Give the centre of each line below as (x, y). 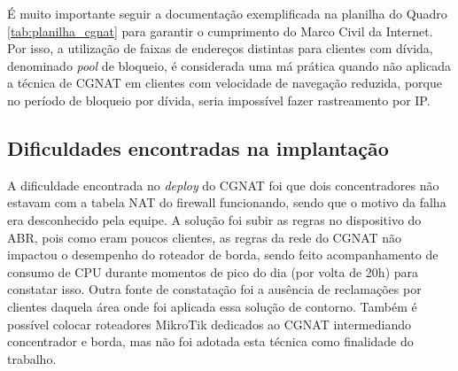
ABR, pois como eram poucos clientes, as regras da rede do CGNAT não (205, 237)
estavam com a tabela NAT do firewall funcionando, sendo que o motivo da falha (227, 202)
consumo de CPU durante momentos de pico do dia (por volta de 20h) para (213, 271)
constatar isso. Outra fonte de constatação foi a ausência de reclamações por (214, 289)
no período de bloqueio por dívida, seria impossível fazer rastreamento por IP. (219, 100)
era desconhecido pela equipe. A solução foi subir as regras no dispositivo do (214, 219)
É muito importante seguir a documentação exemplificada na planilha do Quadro (227, 13)
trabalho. (32, 358)
